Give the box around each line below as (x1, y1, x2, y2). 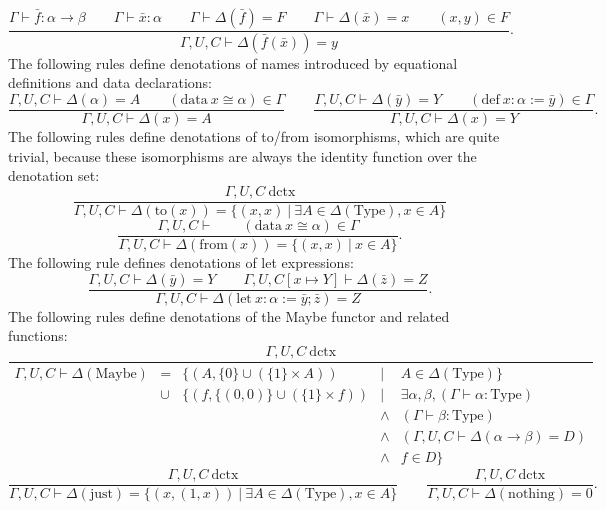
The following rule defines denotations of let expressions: (8, 252, 354, 273)
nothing (508, 487, 555, 501)
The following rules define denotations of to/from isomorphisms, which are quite (8, 126, 500, 147)
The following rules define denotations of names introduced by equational (8, 52, 458, 73)
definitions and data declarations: (8, 72, 213, 93)
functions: (8, 325, 68, 346)
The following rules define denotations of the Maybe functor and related (8, 305, 450, 326)
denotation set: (8, 165, 100, 186)
